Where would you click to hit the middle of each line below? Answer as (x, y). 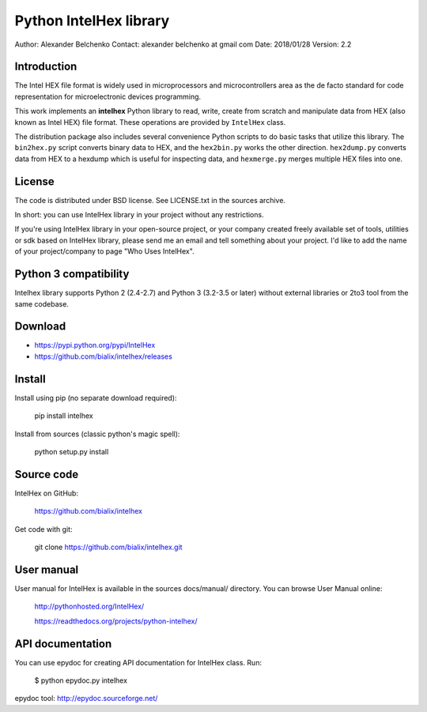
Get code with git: (43, 529)
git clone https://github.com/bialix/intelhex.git (108, 547)
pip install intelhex (64, 416)
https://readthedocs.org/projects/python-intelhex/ (116, 621)
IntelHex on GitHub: (47, 493)
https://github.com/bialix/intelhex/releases (104, 356)
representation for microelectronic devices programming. (108, 96)
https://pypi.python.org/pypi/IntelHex (95, 345)
